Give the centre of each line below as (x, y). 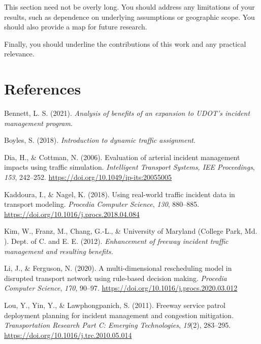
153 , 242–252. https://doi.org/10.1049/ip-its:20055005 (88, 177)
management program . (38, 123)
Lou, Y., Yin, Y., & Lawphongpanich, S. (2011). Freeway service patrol (115, 305)
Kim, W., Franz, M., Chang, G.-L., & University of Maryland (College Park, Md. (131, 231)
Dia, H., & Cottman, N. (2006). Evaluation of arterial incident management (122, 157)
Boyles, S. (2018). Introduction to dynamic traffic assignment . (100, 140)
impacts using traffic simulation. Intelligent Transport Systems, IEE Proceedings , (129, 167)
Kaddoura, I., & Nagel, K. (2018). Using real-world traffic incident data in (120, 194)
